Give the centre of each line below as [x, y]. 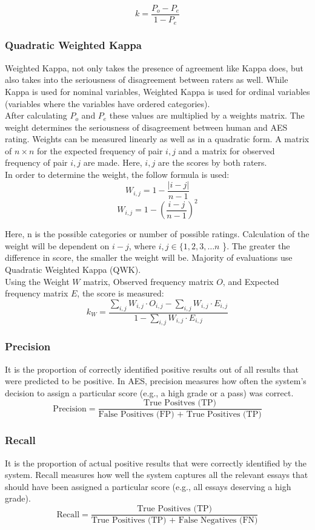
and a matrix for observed [227, 150]
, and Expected [251, 281]
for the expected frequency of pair [100, 150]
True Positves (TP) [180, 403]
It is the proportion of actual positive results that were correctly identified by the [156, 463]
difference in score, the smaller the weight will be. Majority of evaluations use [149, 257]
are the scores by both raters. [212, 162]
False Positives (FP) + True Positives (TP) [180, 415]
